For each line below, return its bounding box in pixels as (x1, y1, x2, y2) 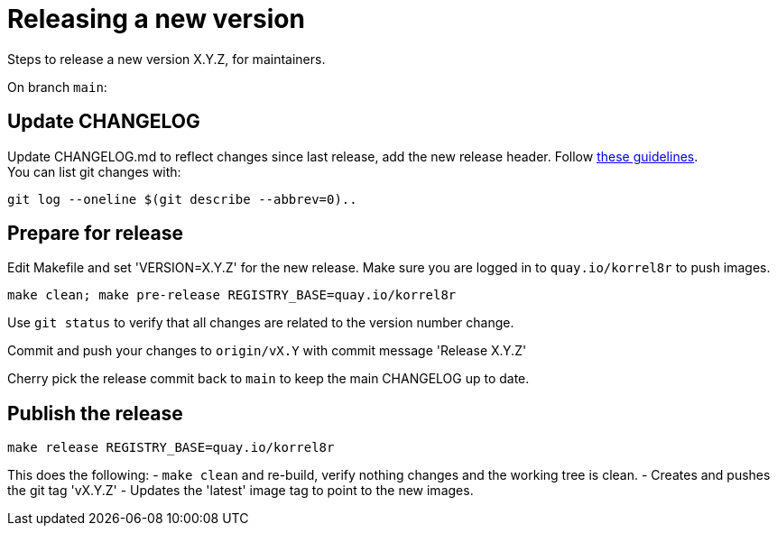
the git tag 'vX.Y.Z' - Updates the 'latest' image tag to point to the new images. (7, 482, 474, 499)
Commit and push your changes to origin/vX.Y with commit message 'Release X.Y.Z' (7, 343, 527, 359)
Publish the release (7, 401, 183, 425)
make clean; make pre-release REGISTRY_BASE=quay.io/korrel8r (7, 288, 457, 303)
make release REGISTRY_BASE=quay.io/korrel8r (7, 440, 335, 455)
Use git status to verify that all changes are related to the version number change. (7, 315, 514, 331)
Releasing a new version (7, 4, 305, 34)
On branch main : (7, 78, 107, 95)
